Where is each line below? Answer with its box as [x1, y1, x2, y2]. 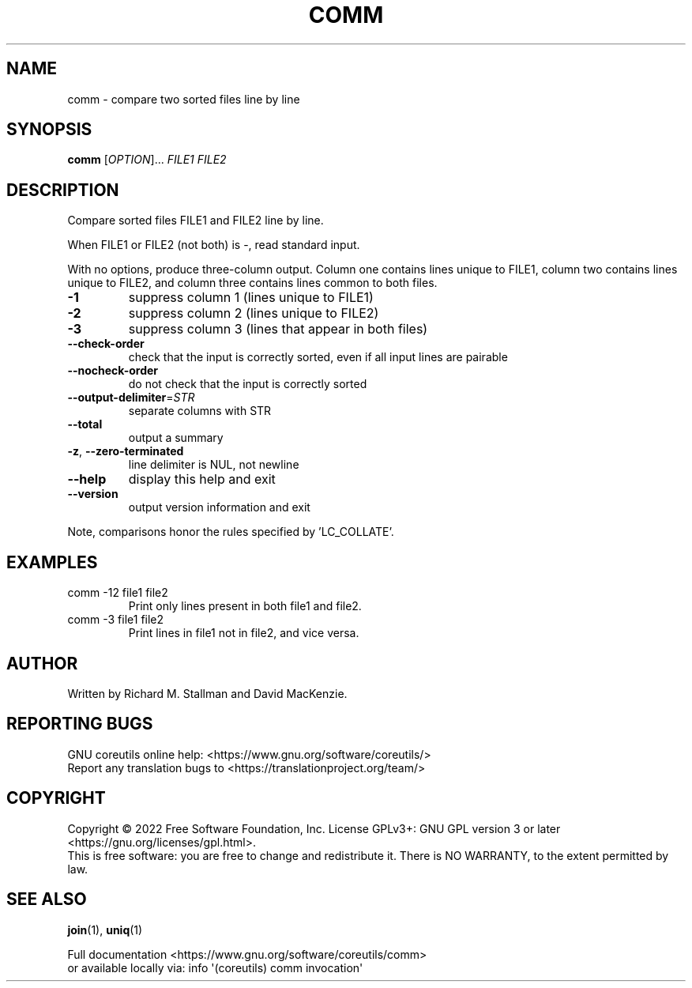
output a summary [128, 431, 224, 445]
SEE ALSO [6, 889, 87, 910]
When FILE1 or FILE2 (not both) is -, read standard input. [67, 238, 360, 252]
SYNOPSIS [6, 119, 92, 140]
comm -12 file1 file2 [67, 586, 168, 600]
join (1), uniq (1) [67, 922, 143, 937]
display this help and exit [128, 471, 276, 488]
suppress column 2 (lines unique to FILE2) [128, 305, 379, 322]
